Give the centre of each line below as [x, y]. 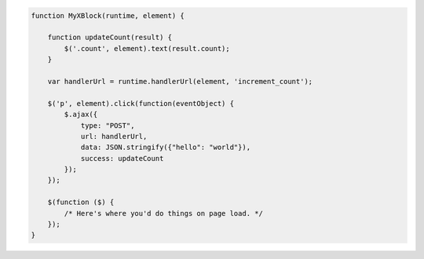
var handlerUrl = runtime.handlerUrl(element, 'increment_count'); [180, 81]
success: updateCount [122, 158]
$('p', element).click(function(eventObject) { [141, 103]
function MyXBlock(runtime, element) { [108, 15]
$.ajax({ [81, 115]
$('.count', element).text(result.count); [147, 48]
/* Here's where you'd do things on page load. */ [163, 213]
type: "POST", [108, 125]
